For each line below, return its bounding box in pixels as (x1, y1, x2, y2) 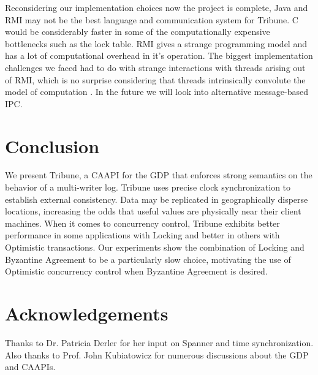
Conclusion (5, 133, 100, 158)
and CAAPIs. (5, 360, 56, 373)
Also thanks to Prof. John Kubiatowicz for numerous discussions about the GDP (5, 348, 309, 361)
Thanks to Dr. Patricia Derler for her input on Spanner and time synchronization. (5, 336, 314, 349)
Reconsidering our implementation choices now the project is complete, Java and (5, 1, 308, 13)
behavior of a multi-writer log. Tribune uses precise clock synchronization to (5, 181, 291, 194)
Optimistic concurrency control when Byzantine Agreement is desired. (5, 265, 268, 278)
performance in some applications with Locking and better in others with (5, 229, 280, 241)
